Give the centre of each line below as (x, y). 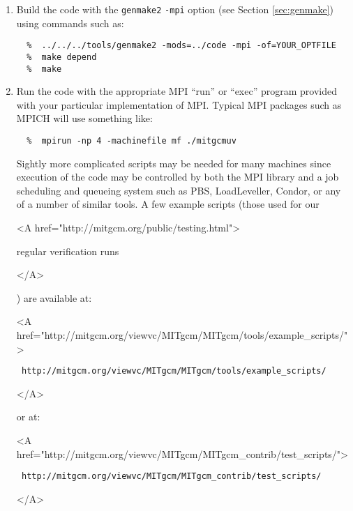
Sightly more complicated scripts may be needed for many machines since (174, 163)
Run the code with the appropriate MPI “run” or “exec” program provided (176, 91)
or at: (28, 417)
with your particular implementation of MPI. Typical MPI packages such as (179, 104)
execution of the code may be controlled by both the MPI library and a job (178, 177)
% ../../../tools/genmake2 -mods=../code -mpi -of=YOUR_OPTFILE (181, 46)
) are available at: (54, 297)
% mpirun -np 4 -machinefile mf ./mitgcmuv (132, 141)
